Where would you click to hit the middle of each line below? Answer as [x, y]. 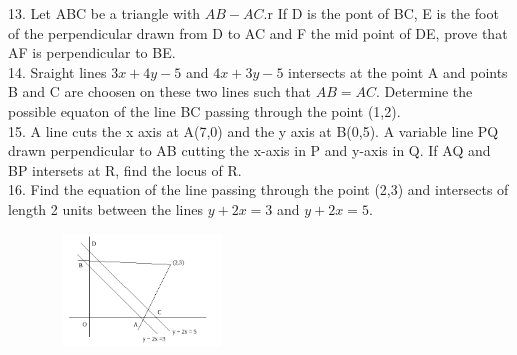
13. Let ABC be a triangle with [104, 13]
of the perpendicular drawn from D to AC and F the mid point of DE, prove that [258, 32]
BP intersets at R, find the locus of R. [125, 169]
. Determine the [424, 91]
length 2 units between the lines [105, 208]
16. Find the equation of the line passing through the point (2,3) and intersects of [258, 189]
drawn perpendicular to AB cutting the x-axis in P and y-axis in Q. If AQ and [249, 150]
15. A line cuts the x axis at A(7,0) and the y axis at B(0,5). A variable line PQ [253, 130]
